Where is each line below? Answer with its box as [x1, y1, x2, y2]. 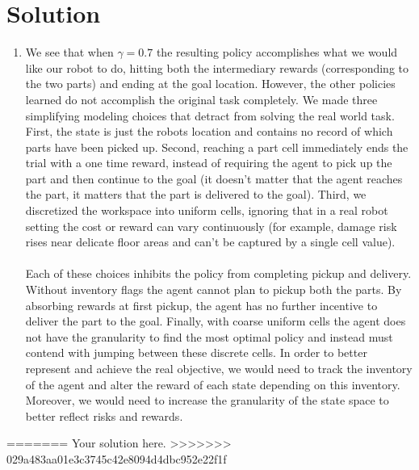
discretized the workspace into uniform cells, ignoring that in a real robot [25, 202, 388, 219]
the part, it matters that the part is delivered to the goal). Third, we [25, 186, 367, 203]
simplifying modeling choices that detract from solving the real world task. [25, 107, 395, 124]
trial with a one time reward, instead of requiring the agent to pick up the [25, 154, 392, 171]
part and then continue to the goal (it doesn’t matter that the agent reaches [25, 170, 403, 187]
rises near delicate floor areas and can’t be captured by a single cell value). [25, 233, 396, 250]
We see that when [25, 44, 114, 61]
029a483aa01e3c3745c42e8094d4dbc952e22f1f [6, 450, 227, 467]
